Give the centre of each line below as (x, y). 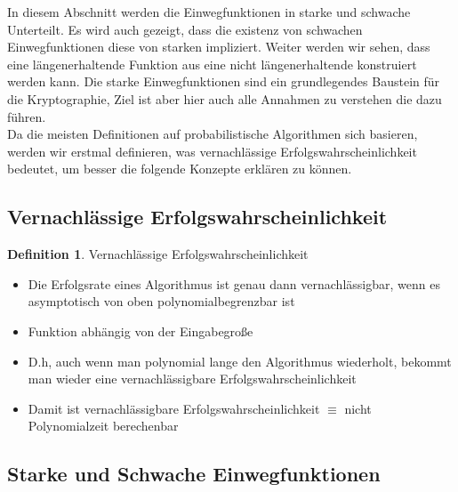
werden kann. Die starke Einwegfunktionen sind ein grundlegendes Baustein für (224, 81)
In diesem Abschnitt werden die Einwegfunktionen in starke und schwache (209, 12)
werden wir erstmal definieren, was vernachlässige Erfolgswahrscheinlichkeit (212, 151)
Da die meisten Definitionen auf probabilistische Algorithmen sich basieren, (213, 134)
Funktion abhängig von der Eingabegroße (141, 331)
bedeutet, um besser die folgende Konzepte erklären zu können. (180, 169)
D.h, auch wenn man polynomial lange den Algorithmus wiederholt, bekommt (240, 361)
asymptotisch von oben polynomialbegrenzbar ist (161, 301)
